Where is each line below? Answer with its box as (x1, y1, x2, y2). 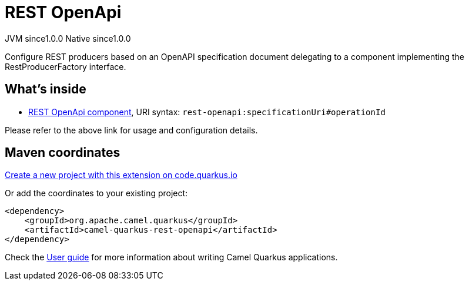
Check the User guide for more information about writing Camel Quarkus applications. (5, 252, 338, 263)
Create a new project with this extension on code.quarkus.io (5, 170, 237, 180)
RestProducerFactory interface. (5, 61, 126, 72)
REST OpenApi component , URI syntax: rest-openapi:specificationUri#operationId (28, 106, 386, 117)
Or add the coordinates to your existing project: (5, 188, 188, 199)
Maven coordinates (5, 145, 120, 160)
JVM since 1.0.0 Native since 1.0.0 (5, 33, 131, 43)
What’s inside (5, 82, 86, 97)
